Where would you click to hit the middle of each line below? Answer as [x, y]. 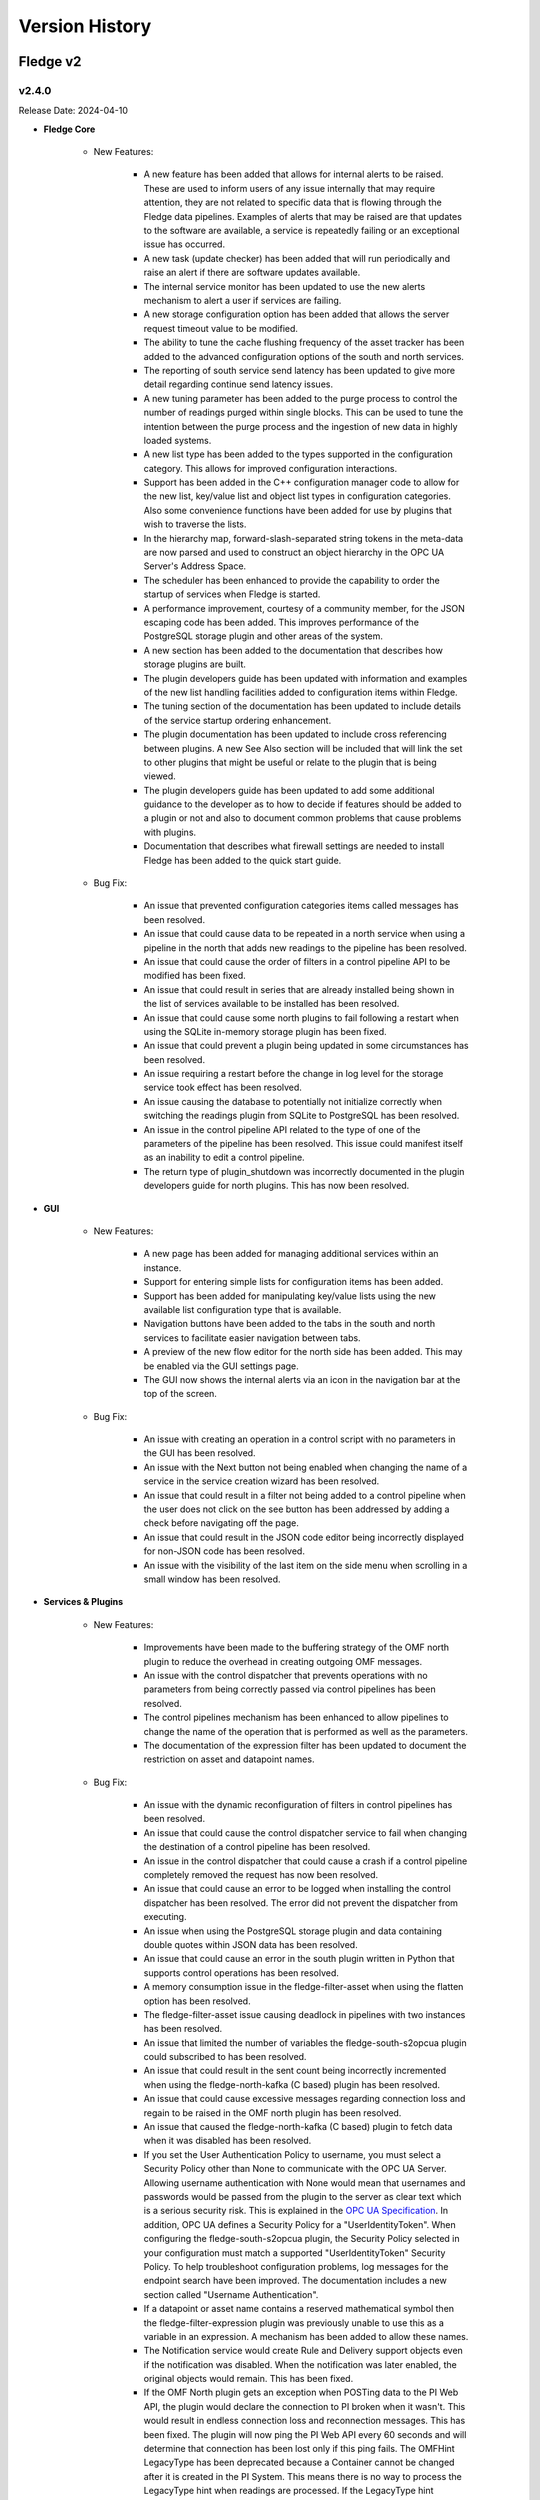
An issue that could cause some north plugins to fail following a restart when [301, 1017]
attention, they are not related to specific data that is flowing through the [292, 202]
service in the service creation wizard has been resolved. [261, 1481]
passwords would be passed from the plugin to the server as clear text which [302, 2196]
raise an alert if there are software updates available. [252, 272]
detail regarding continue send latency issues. [238, 384]
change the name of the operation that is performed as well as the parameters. [306, 1731]
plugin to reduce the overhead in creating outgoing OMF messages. [283, 1661]
